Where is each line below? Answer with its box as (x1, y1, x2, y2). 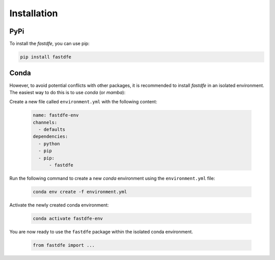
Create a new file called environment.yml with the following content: (9, 99, 157, 105)
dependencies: (33, 134, 68, 139)
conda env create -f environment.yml (33, 189, 127, 195)
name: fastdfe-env (33, 112, 79, 118)
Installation (9, 8, 58, 19)
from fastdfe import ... (33, 242, 95, 248)
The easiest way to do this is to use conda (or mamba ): (9, 89, 126, 95)
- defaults (38, 127, 66, 132)
